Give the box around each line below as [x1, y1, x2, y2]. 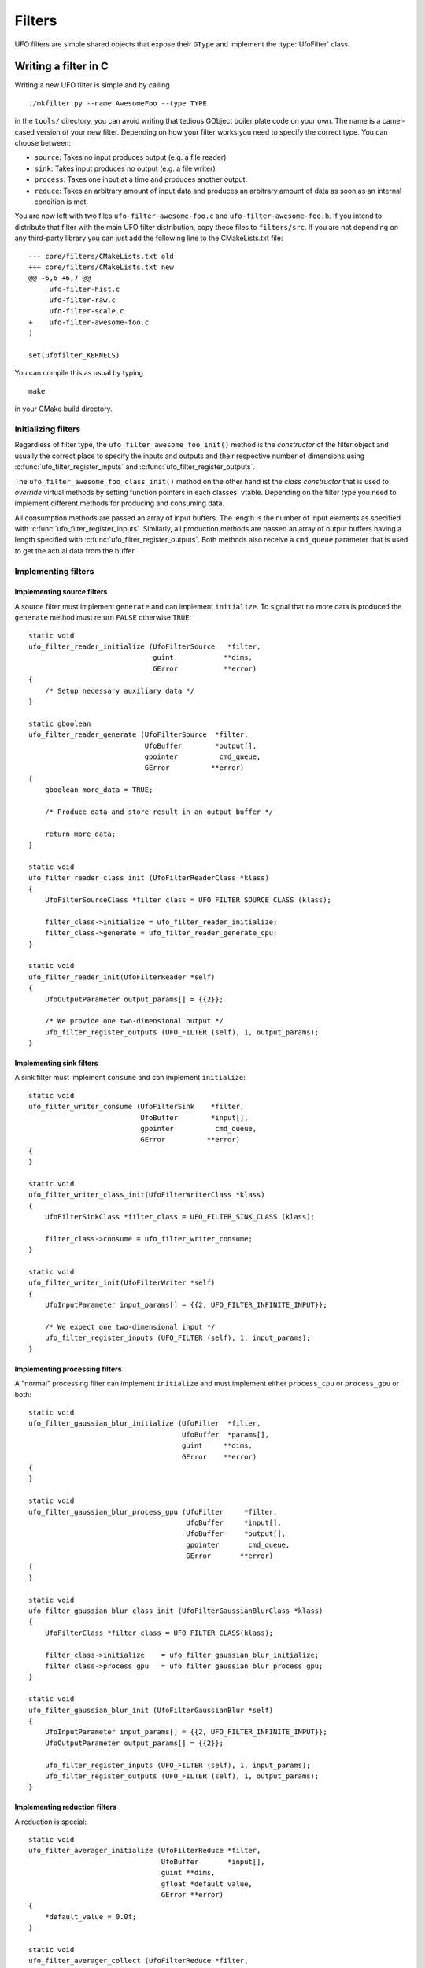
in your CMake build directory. [14, 404, 113, 413]
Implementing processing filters [14, 1364, 122, 1374]
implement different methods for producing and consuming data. [14, 498, 224, 508]
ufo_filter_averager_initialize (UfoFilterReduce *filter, [28, 1846, 261, 1855]
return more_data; [44, 829, 116, 838]
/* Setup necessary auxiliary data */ [44, 686, 195, 695]
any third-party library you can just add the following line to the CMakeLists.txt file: [14, 233, 283, 243]
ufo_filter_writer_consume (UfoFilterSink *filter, [28, 1102, 245, 1112]
